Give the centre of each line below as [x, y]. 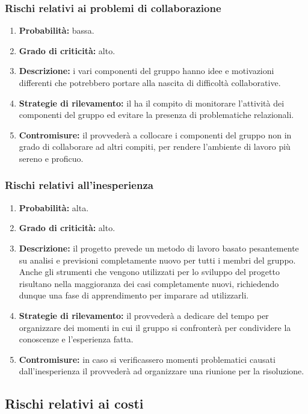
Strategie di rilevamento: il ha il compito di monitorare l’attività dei [152, 103]
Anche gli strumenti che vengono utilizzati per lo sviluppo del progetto [149, 272]
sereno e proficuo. [51, 158]
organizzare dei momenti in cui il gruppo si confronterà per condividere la [155, 327]
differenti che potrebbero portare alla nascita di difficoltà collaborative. [150, 82]
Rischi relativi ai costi [74, 403]
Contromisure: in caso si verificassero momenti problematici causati [147, 359]
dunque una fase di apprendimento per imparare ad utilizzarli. [134, 295]
